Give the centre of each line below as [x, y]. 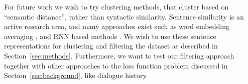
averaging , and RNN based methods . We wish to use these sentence [110, 36]
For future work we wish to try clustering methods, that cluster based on [116, 6]
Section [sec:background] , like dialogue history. [76, 75]
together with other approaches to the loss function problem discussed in [116, 65]
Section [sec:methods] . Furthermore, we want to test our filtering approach [119, 55]
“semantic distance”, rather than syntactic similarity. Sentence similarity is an [124, 16]
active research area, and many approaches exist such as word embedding [117, 26]
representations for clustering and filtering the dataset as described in [111, 46]
